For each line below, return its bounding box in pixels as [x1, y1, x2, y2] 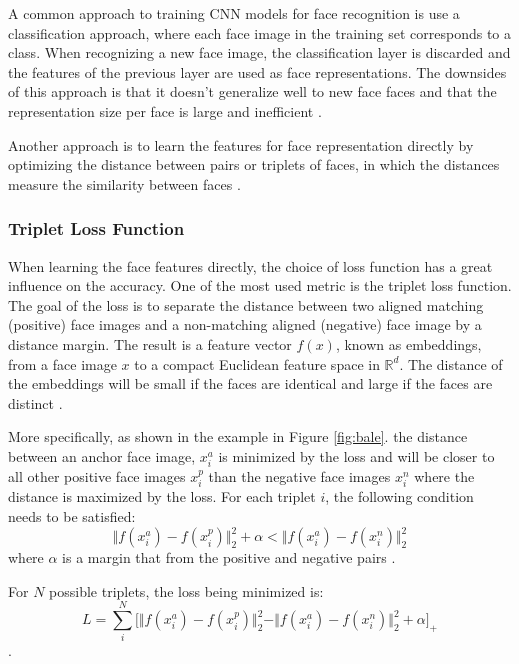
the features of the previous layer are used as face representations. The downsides [8, 61, 507, 82]
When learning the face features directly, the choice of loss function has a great [8, 255, 493, 276]
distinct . [8, 392, 63, 413]
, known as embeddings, [335, 333, 482, 354]
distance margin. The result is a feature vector [8, 333, 292, 354]
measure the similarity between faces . [8, 173, 241, 194]
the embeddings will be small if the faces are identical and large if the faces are [8, 373, 493, 394]
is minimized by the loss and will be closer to [218, 445, 495, 466]
